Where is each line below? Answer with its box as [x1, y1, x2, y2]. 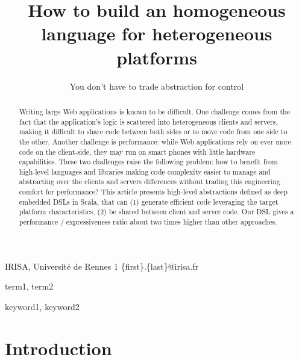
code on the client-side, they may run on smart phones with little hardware [19, 146, 256, 157]
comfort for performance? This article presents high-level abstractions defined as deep [19, 187, 288, 197]
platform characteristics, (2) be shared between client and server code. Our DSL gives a [19, 206, 294, 217]
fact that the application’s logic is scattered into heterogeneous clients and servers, [19, 116, 278, 126]
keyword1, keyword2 [5, 300, 80, 312]
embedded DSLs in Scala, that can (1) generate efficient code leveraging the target [19, 196, 279, 206]
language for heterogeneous [41, 21, 272, 46]
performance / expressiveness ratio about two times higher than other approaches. [19, 217, 277, 227]
